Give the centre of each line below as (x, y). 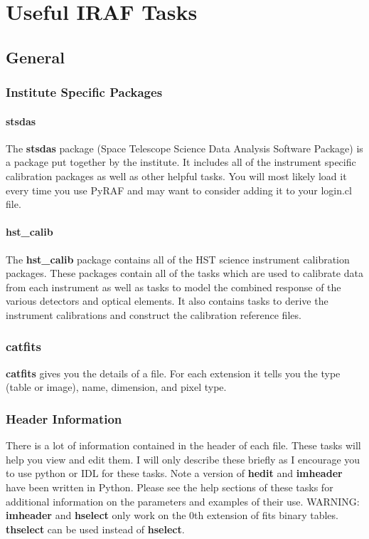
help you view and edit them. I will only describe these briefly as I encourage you (183, 459)
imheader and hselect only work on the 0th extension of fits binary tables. (172, 515)
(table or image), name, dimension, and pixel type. (116, 387)
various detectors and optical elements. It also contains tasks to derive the (167, 301)
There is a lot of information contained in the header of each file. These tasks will (183, 445)
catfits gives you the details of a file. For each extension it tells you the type (173, 373)
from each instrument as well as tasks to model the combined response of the (173, 287)
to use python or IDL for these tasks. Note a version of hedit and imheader (174, 473)
